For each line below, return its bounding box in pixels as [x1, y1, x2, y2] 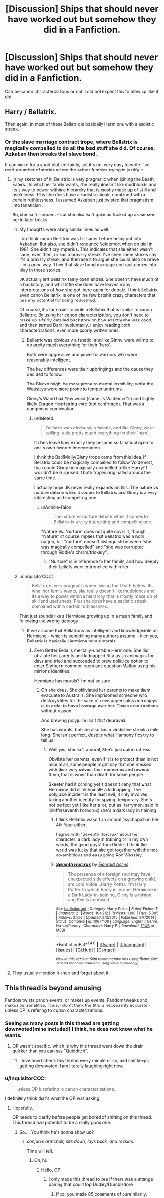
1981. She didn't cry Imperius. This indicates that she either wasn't [19, 246, 153, 252]
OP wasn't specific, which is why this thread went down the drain [12, 1043, 144, 1049]
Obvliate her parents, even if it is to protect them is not [48, 756, 158, 762]
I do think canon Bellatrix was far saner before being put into [19, 236, 142, 242]
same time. [34, 475, 57, 481]
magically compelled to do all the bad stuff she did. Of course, [5, 144, 155, 151]
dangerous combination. [26, 406, 76, 412]
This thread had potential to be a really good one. [12, 1120, 111, 1126]
